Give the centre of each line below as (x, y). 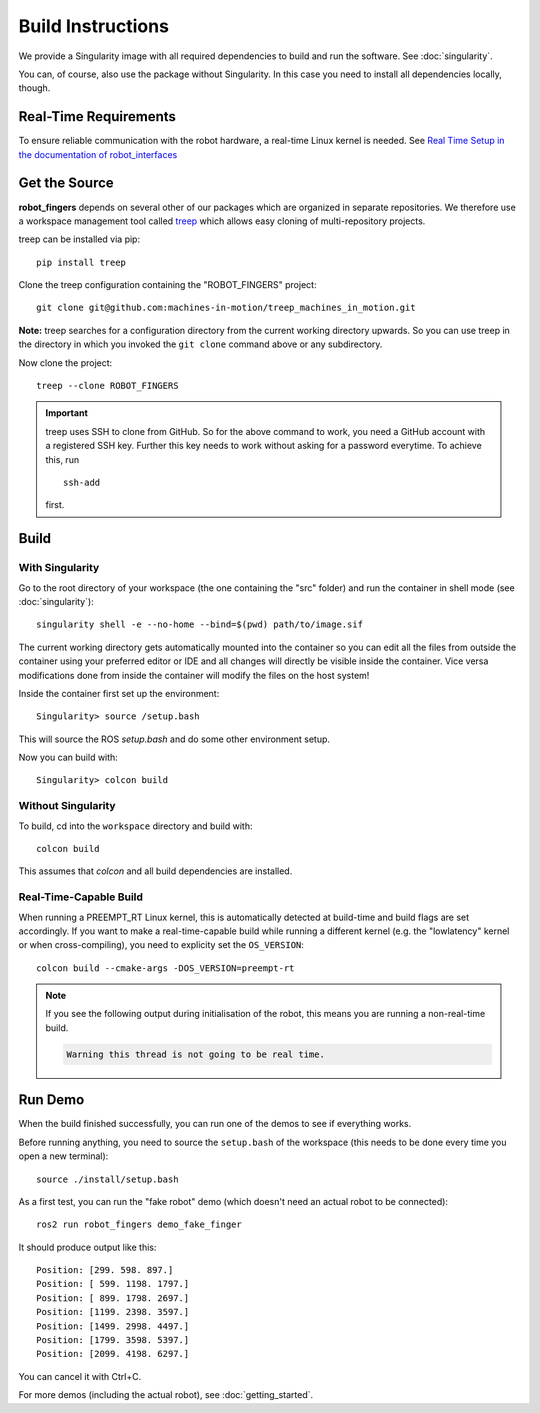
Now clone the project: (65, 362)
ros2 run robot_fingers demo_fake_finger (139, 1224)
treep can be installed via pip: (79, 239)
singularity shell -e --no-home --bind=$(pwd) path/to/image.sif (200, 624)
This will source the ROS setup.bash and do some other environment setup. (174, 739)
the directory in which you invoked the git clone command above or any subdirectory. (200, 344)
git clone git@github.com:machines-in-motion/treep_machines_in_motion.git (226, 308)
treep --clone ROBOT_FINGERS (107, 386)
